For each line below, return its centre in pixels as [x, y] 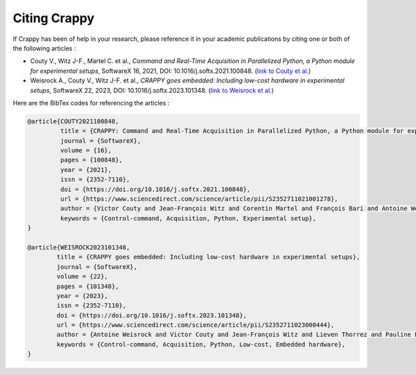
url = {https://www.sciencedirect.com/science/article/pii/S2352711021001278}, [199, 199]
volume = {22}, [83, 277]
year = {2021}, [86, 169]
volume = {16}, [86, 150]
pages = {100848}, [91, 160]
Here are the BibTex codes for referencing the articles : [91, 103]
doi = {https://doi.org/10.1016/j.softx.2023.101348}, [152, 315]
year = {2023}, [83, 296]
